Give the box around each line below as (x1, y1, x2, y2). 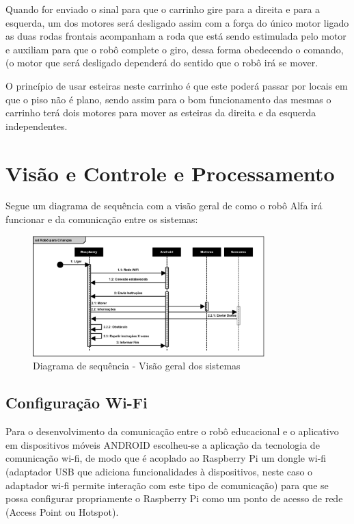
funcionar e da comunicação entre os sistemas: (5, 212, 198, 226)
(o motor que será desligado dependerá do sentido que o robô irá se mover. (5, 55, 318, 70)
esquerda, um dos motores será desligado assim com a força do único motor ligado (5, 15, 349, 29)
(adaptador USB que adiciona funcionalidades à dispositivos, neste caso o (5, 464, 313, 479)
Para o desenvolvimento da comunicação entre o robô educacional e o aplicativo (5, 424, 339, 438)
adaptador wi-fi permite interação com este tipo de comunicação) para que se (5, 477, 329, 492)
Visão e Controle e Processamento (5, 159, 335, 187)
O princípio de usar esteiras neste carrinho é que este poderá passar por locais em (5, 78, 348, 92)
